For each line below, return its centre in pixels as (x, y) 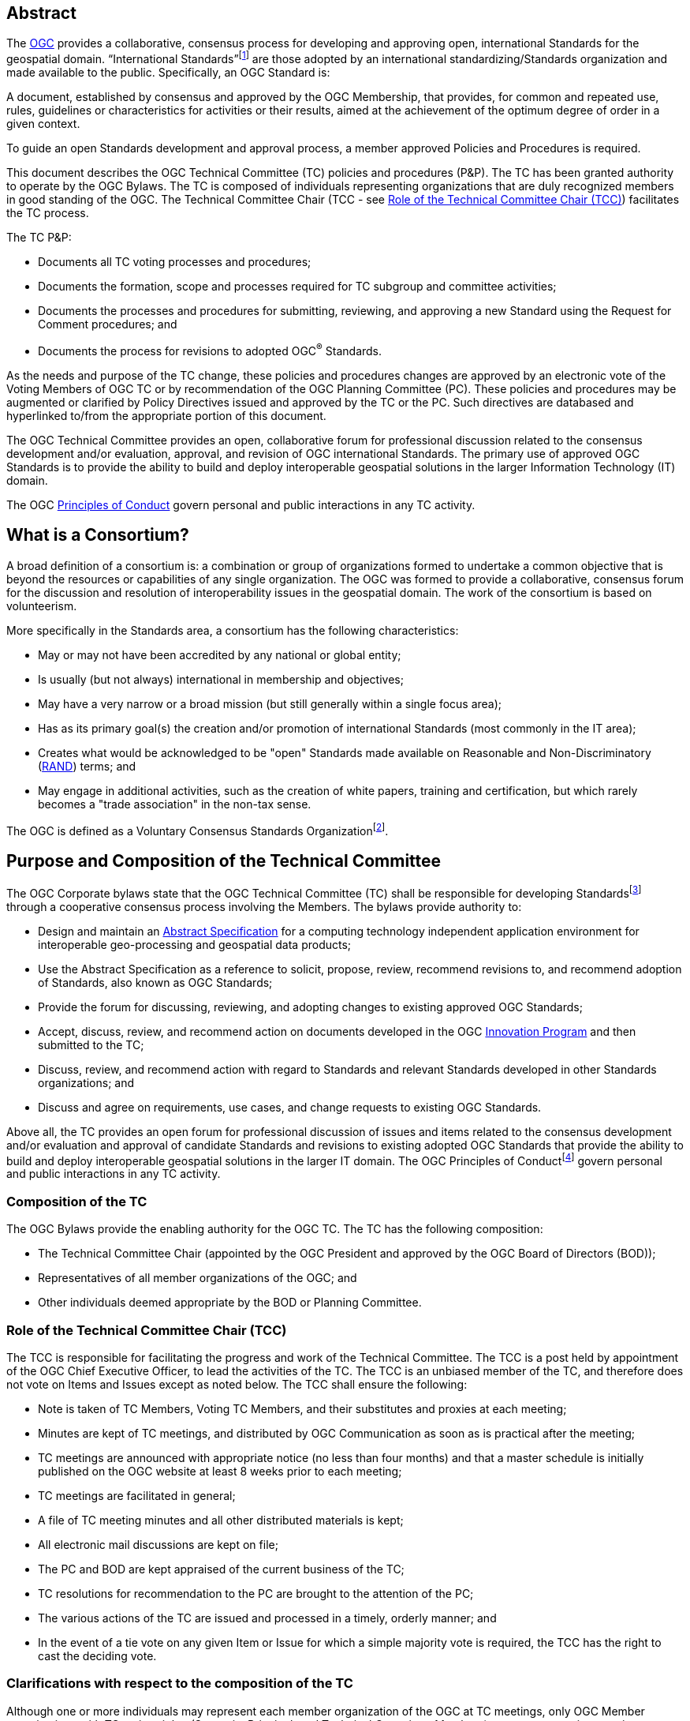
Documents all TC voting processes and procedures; (175, 262)
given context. (43, 124)
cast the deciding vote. (97, 1655)
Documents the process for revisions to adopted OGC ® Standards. (210, 350)
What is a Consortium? (98, 535)
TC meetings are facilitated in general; (137, 1495)
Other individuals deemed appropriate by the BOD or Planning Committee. (230, 1303)
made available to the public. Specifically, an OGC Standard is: (168, 73)
